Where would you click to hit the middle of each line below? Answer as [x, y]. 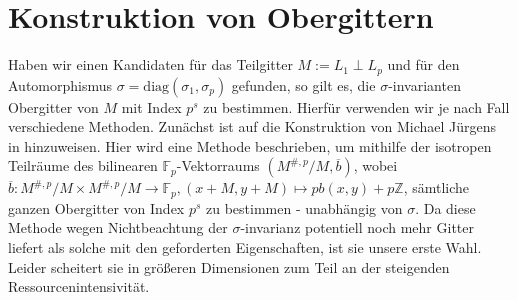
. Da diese [445, 207]
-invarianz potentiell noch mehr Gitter [357, 227]
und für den [423, 64]
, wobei [375, 165]
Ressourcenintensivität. [79, 286]
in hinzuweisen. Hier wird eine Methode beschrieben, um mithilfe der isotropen [250, 145]
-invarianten [424, 84]
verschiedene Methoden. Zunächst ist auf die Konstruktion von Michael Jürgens [252, 126]
